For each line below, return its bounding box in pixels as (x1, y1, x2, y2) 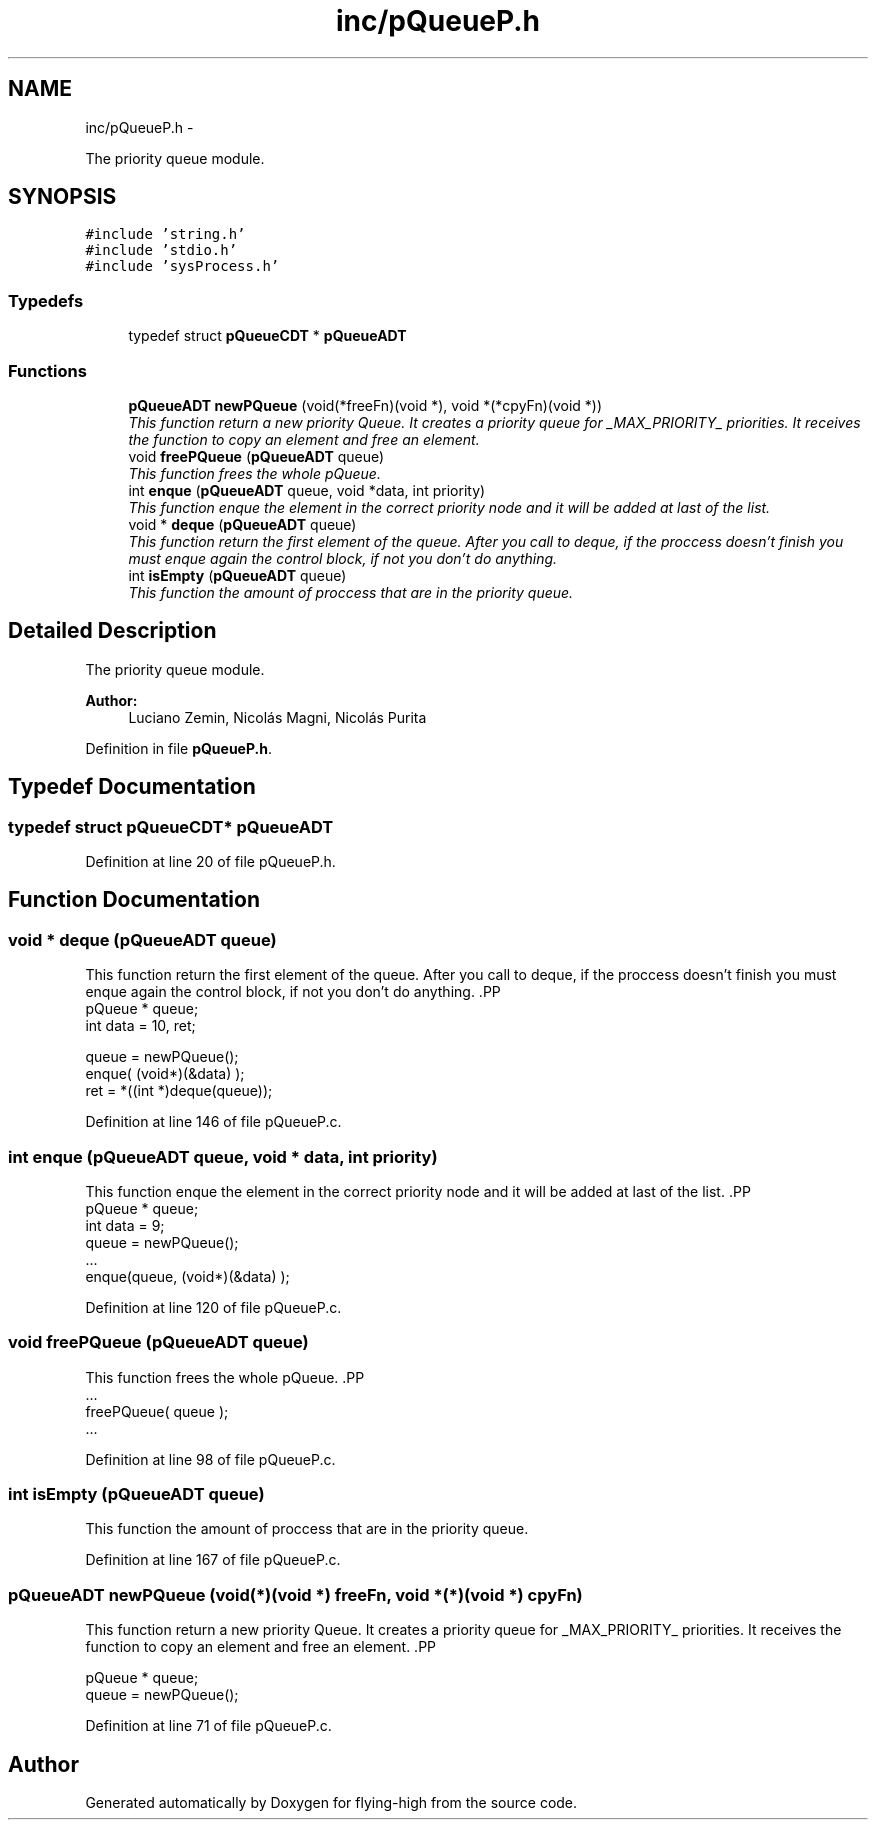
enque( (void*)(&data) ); (85, 1065, 245, 1083)
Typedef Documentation (8, 774, 256, 800)
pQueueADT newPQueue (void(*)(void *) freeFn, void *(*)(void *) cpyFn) (8, 1584, 583, 1605)
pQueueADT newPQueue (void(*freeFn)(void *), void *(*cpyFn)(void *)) (128, 396, 603, 414)
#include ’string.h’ (85, 226, 246, 243)
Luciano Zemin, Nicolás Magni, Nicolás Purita (128, 708, 427, 726)
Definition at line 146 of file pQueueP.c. (85, 1113, 342, 1131)
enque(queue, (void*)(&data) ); (85, 1267, 290, 1285)
